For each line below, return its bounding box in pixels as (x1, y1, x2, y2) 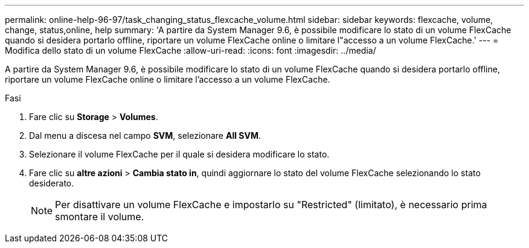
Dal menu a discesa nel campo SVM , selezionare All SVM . (29, 130, 261, 141)
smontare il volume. (55, 211, 144, 223)
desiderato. (29, 178, 74, 188)
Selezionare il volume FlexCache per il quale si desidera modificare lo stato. (29, 149, 330, 159)
